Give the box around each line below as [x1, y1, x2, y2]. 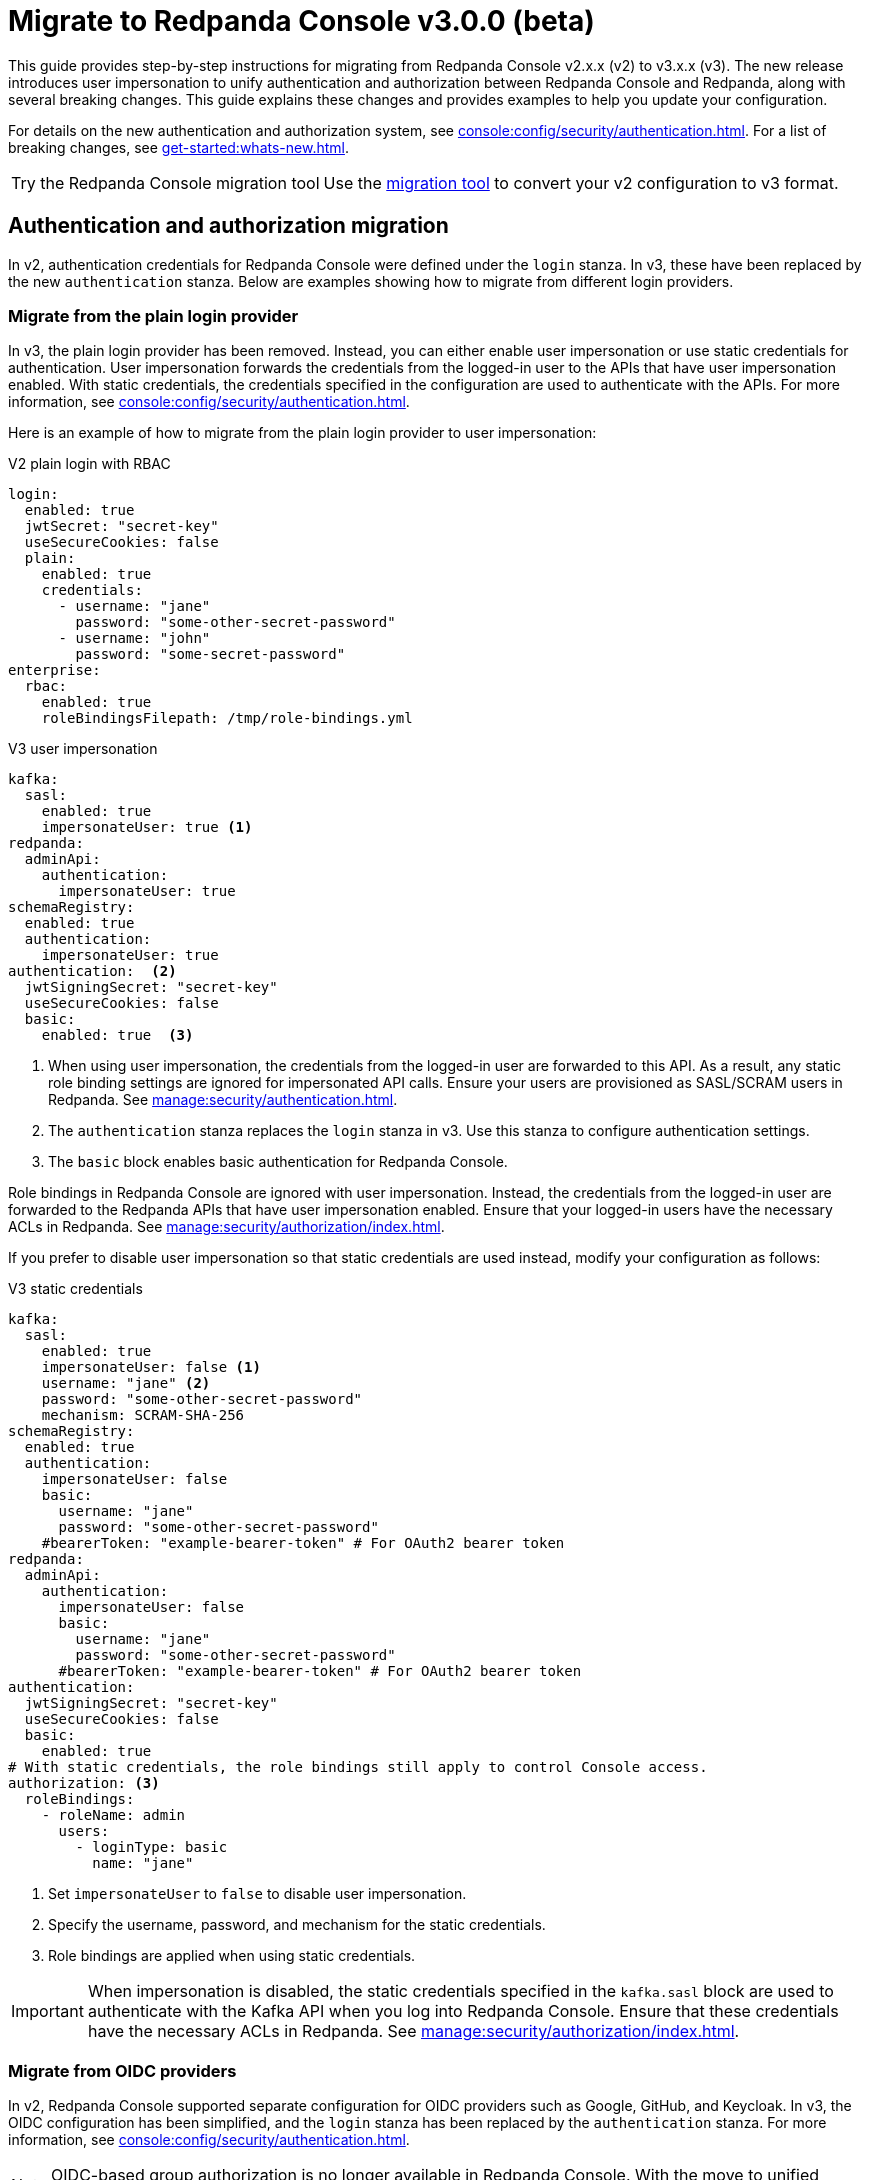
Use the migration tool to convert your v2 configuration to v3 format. [323, 172, 839, 193]
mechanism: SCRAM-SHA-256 [41, 1407, 245, 1424]
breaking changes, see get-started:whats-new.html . [8, 138, 349, 156]
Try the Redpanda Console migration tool [11, 172, 320, 193]
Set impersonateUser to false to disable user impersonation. [48, 1885, 467, 1903]
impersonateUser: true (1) [41, 819, 253, 836]
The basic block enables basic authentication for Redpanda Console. [48, 1153, 508, 1171]
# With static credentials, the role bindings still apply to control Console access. [8, 1759, 708, 1776]
